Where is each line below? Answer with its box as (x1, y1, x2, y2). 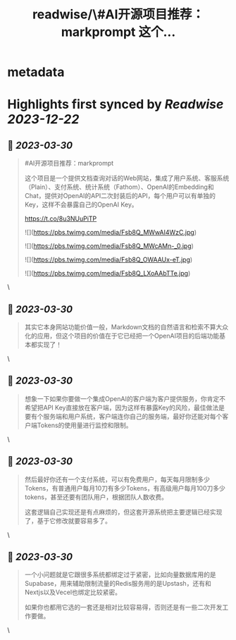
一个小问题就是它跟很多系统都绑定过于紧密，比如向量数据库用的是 (24, 570, 216, 579)
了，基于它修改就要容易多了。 (24, 516, 111, 525)
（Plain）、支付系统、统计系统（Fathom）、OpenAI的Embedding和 (24, 183, 214, 191)
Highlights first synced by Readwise (7, 97, 224, 113)
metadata (7, 64, 65, 80)
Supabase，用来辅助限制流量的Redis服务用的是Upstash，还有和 (24, 579, 211, 588)
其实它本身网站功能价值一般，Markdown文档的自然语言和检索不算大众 (24, 323, 229, 331)
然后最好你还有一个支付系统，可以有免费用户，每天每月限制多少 (24, 475, 210, 484)
